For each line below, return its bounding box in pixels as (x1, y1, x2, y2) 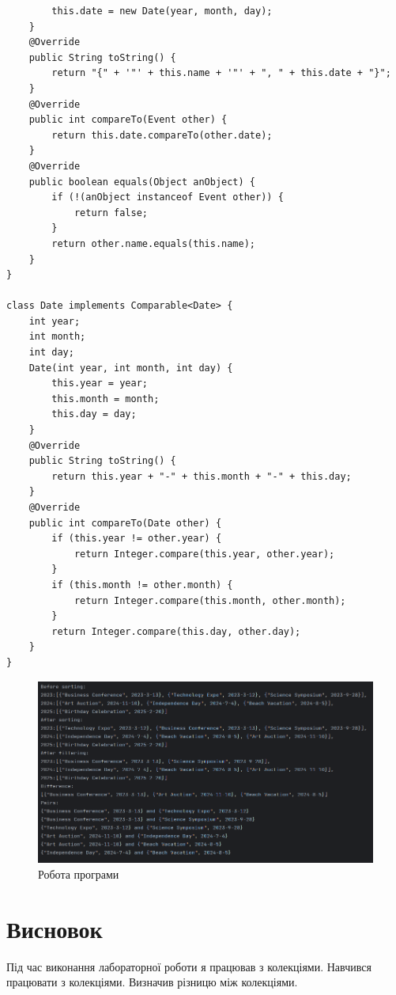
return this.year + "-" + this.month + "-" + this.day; (51, 470, 352, 482)
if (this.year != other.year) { (51, 533, 222, 545)
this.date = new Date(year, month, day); (51, 6, 273, 17)
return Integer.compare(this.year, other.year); (74, 548, 335, 560)
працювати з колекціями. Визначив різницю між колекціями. (6, 974, 298, 990)
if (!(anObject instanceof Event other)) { (51, 192, 284, 203)
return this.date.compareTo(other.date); (51, 129, 273, 141)
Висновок (6, 912, 103, 944)
